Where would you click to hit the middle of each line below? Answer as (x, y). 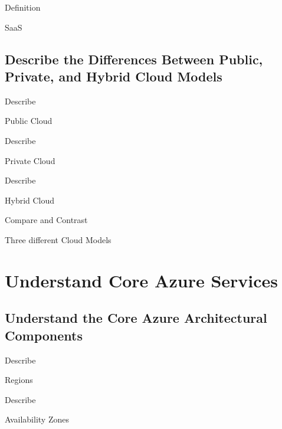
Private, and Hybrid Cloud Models (114, 76)
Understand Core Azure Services (142, 280)
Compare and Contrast (46, 220)
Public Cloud (29, 121)
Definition (23, 7)
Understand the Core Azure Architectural (136, 318)
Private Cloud (30, 160)
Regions (19, 380)
